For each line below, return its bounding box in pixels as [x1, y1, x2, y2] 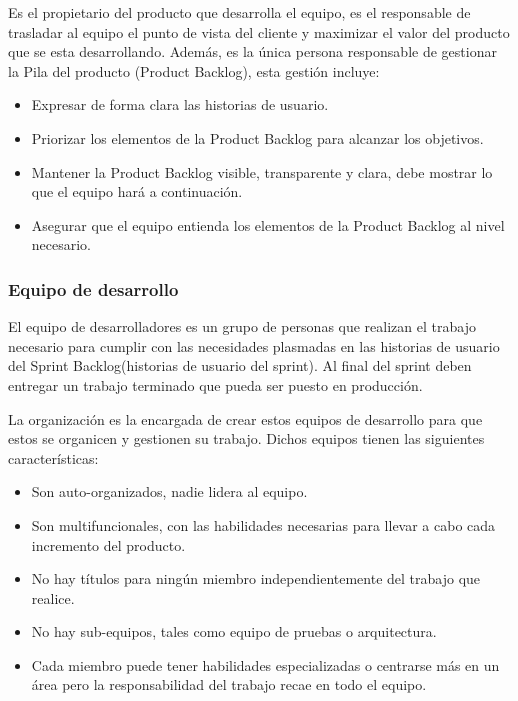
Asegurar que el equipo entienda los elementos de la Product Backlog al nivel [31, 214, 505, 235]
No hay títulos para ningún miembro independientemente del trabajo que [31, 568, 481, 589]
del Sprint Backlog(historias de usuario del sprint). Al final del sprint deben [8, 355, 472, 376]
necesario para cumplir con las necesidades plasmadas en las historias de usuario [8, 335, 500, 356]
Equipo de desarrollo [8, 276, 179, 301]
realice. [31, 587, 75, 608]
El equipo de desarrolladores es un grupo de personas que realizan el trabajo [8, 316, 476, 337]
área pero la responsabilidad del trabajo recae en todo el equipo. [31, 674, 427, 695]
